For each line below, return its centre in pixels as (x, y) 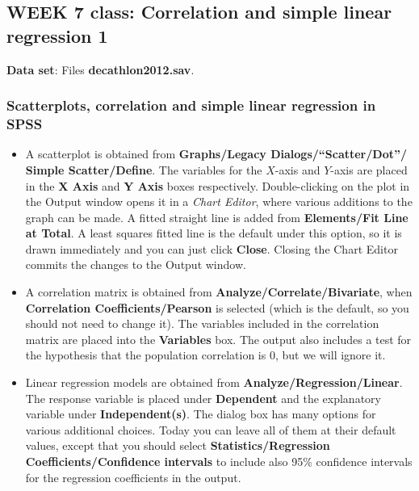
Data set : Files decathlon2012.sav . (101, 69)
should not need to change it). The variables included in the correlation (202, 323)
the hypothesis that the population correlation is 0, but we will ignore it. (205, 355)
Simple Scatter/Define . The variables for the (144, 169)
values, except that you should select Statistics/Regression (178, 445)
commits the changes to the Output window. (136, 264)
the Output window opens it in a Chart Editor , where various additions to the (219, 201)
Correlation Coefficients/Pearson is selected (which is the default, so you (217, 307)
